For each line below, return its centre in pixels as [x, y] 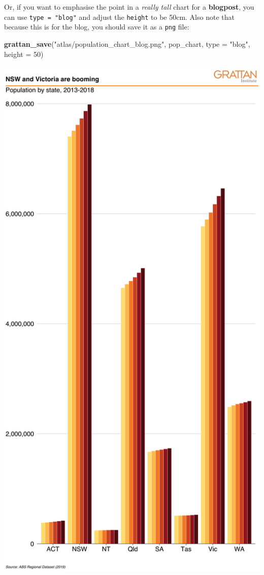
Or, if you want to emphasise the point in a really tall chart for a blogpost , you [129, 7]
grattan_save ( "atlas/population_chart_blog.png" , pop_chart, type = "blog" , [127, 43]
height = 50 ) [24, 54]
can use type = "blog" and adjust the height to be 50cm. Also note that [119, 17]
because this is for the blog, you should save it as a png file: [97, 27]
